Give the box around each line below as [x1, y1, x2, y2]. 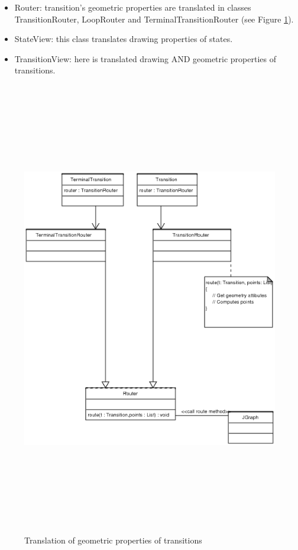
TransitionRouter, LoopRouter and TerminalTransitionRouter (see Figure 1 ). [14, 12, 294, 25]
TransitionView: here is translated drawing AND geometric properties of [14, 52, 276, 65]
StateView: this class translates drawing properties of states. [14, 33, 233, 45]
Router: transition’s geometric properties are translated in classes [14, 1, 251, 13]
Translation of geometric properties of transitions [24, 534, 202, 546]
